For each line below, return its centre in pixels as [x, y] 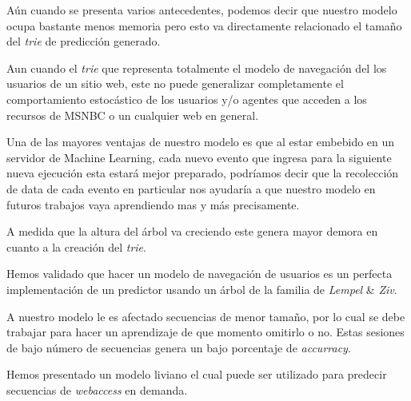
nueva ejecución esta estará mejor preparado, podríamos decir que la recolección [203, 173]
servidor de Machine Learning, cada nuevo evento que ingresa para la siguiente [199, 157]
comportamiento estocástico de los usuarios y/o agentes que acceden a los [187, 99]
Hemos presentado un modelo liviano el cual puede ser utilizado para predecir [197, 374]
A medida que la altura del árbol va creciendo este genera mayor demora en [192, 231]
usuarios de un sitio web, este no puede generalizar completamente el [175, 83]
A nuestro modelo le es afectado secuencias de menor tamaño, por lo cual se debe [206, 316]
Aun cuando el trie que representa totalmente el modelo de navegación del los [197, 67]
